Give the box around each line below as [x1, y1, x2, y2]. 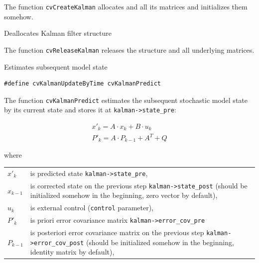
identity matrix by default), [30, 247, 115, 257]
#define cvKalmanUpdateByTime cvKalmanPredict [4, 80, 161, 88]
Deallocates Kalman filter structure [4, 28, 112, 38]
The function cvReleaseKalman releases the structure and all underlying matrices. [4, 44, 255, 55]
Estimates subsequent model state [4, 61, 108, 72]
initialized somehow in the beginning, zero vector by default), [30, 190, 218, 200]
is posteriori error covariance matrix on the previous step [30, 227, 204, 238]
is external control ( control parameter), [30, 202, 154, 213]
